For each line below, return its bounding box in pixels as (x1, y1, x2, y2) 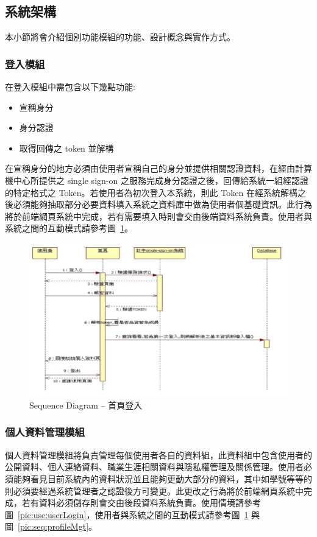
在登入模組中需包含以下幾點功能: (5, 80, 135, 93)
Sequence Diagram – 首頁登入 (29, 398, 143, 411)
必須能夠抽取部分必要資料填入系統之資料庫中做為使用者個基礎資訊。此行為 (13, 198, 312, 211)
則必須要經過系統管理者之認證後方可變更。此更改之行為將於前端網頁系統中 (5, 484, 304, 497)
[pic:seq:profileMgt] (18, 520, 89, 533)
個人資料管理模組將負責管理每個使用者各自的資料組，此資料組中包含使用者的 (5, 448, 312, 461)
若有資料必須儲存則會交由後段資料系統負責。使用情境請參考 (21, 496, 261, 509)
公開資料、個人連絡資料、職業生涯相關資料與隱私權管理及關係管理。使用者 (5, 460, 304, 473)
